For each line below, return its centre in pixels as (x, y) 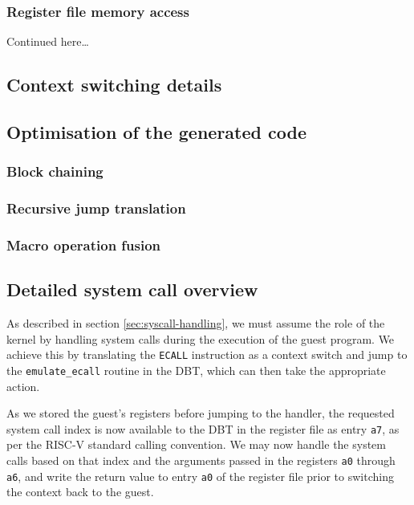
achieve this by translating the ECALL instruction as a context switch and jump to (207, 354)
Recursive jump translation (96, 208)
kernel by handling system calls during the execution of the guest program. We (201, 338)
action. (23, 386)
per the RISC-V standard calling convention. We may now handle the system (196, 444)
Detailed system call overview (132, 289)
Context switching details (114, 85)
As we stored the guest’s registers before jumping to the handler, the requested (201, 413)
